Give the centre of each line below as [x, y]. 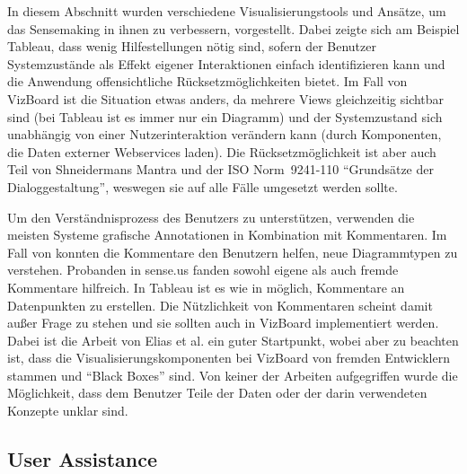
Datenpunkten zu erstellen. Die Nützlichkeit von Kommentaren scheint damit [220, 305]
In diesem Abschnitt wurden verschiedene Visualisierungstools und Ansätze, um [227, 11]
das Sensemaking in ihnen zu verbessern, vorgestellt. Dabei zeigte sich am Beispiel [233, 28]
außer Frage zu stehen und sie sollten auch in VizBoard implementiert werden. [223, 323]
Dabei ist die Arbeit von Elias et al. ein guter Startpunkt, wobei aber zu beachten [233, 340]
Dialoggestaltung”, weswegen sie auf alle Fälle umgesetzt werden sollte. [203, 186]
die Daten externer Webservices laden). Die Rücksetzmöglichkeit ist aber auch [222, 151]
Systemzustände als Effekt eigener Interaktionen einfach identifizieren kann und [226, 63]
